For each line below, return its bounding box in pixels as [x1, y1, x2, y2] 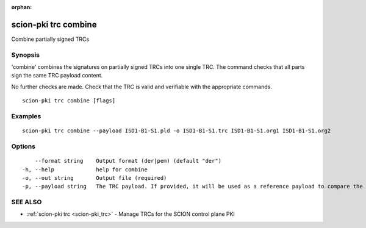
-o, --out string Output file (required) [22, 174, 167, 181]
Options [11, 142, 36, 151]
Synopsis [11, 51, 40, 59]
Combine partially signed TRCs [11, 35, 90, 43]
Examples [11, 112, 41, 120]
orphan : [11, 4, 32, 10]
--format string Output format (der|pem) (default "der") [34, 157, 222, 165]
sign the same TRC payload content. [11, 72, 103, 79]
